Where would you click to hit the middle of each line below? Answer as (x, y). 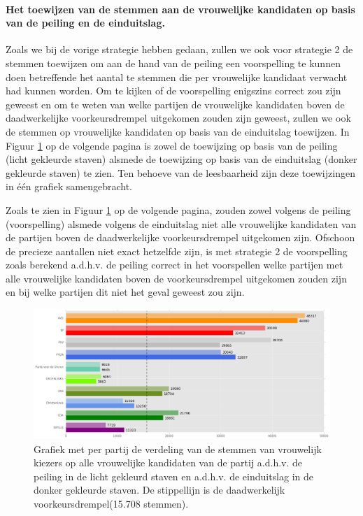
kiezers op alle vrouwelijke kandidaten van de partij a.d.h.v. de (168, 463)
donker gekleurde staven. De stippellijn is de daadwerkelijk (159, 490)
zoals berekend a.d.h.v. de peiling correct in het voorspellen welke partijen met (175, 265)
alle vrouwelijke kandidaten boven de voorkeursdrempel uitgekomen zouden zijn (176, 278)
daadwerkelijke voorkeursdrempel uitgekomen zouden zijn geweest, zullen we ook (178, 118)
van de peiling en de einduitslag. (85, 23)
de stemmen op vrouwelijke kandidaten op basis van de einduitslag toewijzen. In (178, 131)
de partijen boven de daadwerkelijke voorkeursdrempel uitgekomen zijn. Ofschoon (180, 237)
